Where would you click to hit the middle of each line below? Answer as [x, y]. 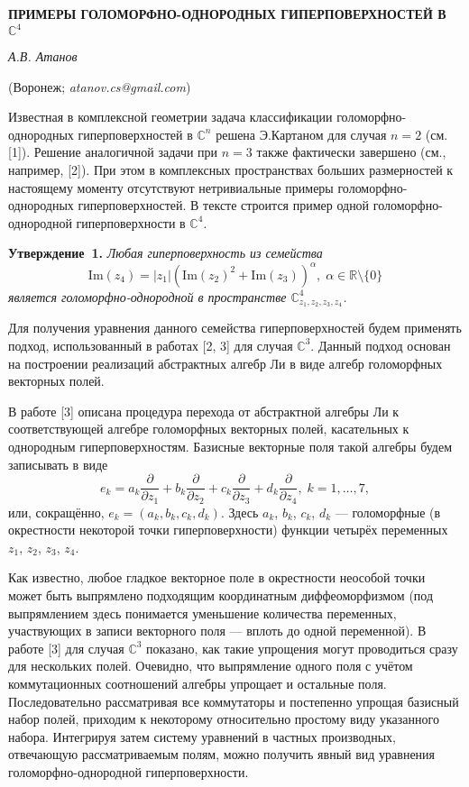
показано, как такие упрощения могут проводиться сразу [302, 648]
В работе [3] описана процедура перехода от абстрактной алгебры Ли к [204, 411]
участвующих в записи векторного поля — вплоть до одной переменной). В [217, 631]
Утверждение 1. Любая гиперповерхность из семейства [166, 253]
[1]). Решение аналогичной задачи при [113, 152]
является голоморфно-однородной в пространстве [147, 296]
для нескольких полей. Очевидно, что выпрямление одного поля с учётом [211, 666]
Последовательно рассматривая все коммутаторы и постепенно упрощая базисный [234, 701]
